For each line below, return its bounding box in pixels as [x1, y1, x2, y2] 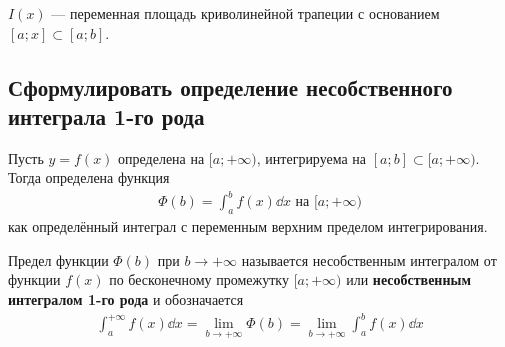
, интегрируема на [256, 147, 367, 168]
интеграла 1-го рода [8, 100, 205, 131]
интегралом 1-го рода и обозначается [8, 289, 244, 310]
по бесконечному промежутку [109, 269, 289, 290]
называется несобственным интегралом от [241, 249, 497, 270]
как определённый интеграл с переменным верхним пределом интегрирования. [8, 216, 488, 237]
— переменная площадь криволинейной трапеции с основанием [51, 3, 440, 23]
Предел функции [8, 249, 109, 270]
